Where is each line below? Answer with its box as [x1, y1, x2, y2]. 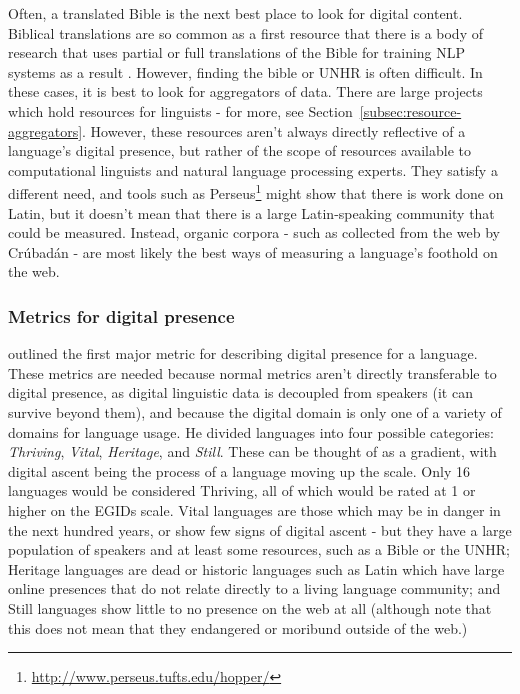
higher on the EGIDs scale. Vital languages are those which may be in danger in [8, 499, 501, 520]
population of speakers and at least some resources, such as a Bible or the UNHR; [8, 539, 510, 560]
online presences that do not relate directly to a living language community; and [8, 578, 501, 599]
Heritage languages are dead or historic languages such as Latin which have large [8, 558, 505, 579]
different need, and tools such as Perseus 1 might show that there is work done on [8, 180, 504, 203]
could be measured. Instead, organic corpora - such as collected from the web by [8, 222, 501, 243]
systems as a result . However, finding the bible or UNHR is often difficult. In [8, 61, 483, 82]
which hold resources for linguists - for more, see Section [8, 100, 353, 121]
